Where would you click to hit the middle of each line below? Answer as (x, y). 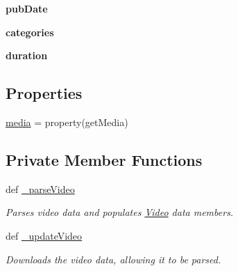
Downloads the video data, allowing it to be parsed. (113, 259)
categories (30, 32)
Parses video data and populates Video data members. (120, 212)
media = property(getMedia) (67, 122)
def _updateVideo (44, 235)
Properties (44, 93)
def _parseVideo (40, 188)
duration (27, 55)
